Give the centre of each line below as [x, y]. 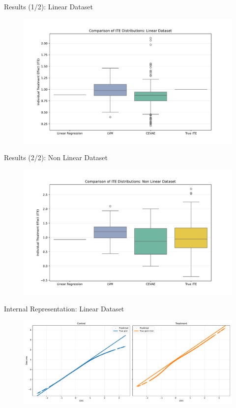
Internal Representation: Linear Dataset [64, 308]
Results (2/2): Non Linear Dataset [56, 157]
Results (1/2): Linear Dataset [48, 6]
